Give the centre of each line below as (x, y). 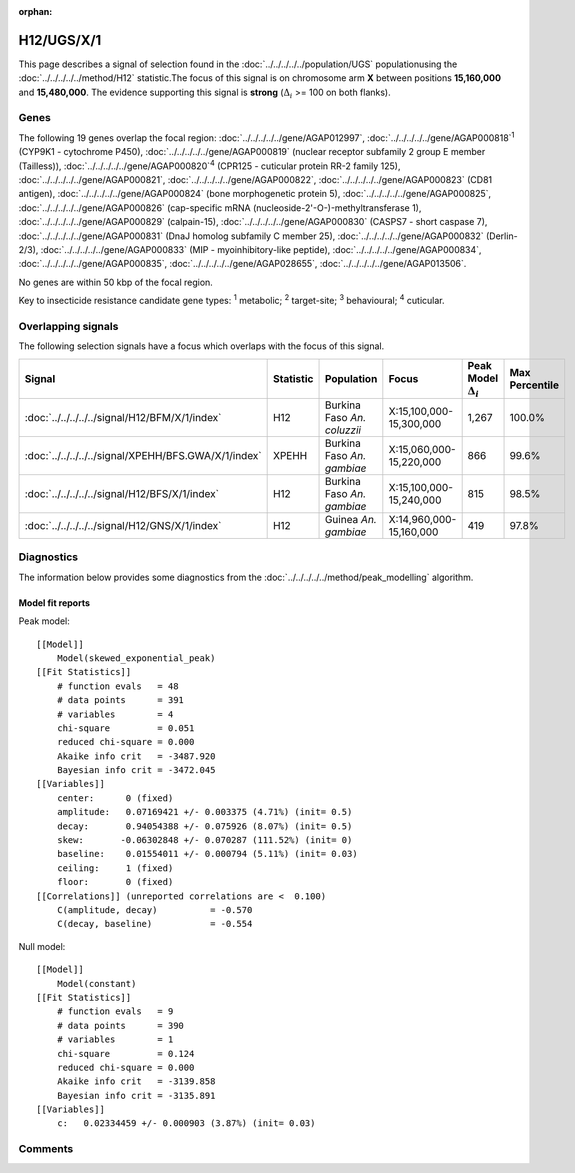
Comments (46, 1149)
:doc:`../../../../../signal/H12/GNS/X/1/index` (123, 526)
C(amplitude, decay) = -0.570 (154, 910)
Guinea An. (350, 520)
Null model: (42, 946)
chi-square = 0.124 (125, 1053)
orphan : (35, 11)
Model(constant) (96, 983)
